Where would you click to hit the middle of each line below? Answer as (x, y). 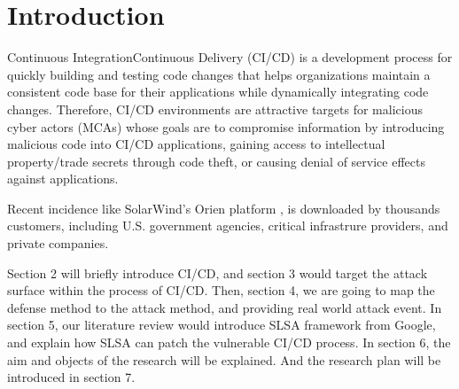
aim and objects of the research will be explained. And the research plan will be (224, 359)
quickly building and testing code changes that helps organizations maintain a (219, 74)
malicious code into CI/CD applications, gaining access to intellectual (196, 144)
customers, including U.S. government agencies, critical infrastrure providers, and (228, 226)
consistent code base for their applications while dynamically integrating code (218, 92)
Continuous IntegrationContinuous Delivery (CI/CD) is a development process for (230, 57)
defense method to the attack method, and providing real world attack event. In (225, 307)
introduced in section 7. (71, 377)
